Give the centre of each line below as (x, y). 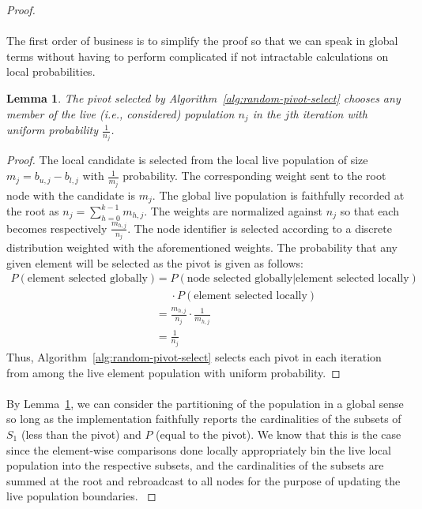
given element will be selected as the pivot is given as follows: (155, 262)
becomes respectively (57, 228)
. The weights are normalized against (234, 211)
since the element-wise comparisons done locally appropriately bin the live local (199, 449)
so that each (369, 211)
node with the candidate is (71, 195)
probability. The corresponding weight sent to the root (254, 176)
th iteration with (328, 113)
